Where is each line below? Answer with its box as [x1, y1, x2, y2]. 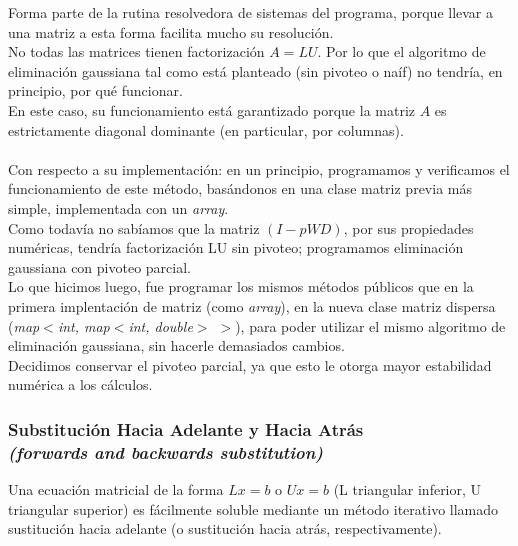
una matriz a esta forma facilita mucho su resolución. [8, 21, 334, 42]
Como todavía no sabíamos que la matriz [8, 217, 260, 238]
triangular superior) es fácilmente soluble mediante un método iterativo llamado [8, 498, 499, 519]
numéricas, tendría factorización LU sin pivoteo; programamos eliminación [8, 237, 464, 258]
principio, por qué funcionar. [8, 80, 183, 101]
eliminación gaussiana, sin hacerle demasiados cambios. [8, 335, 345, 356]
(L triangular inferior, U [333, 479, 482, 500]
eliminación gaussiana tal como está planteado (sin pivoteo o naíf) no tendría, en [8, 60, 503, 81]
